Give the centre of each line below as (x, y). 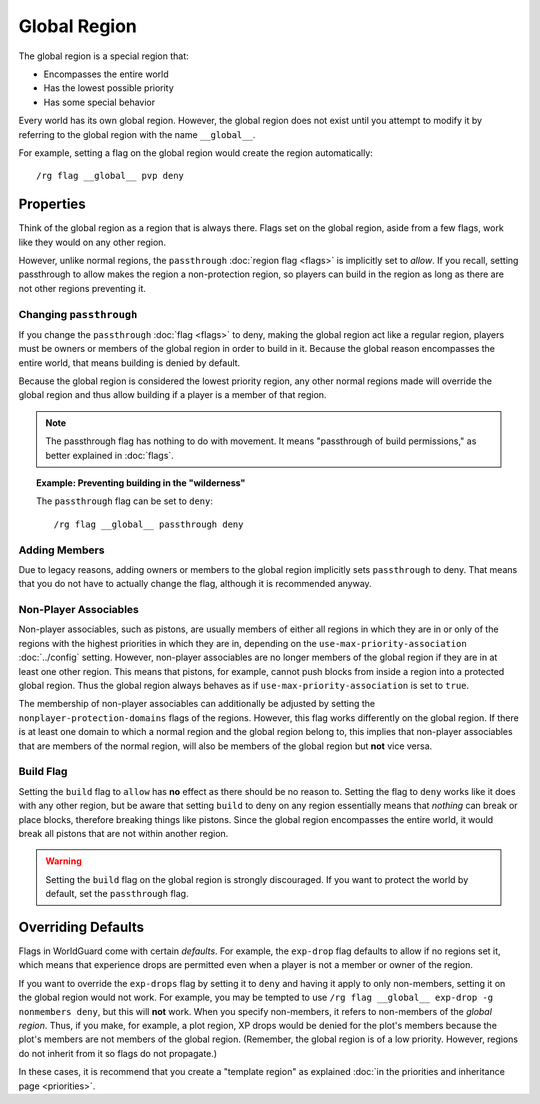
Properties (52, 204)
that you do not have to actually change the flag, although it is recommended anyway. (195, 584)
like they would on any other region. (92, 242)
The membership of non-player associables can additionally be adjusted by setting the (196, 704)
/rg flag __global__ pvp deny (110, 176)
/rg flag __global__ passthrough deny (148, 524)
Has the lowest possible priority (108, 88)
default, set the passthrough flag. (117, 894)
